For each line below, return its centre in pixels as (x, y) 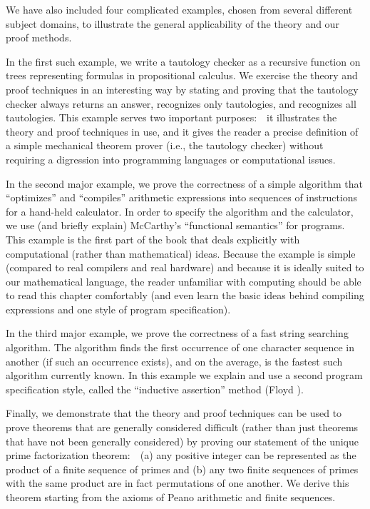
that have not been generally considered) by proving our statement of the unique (182, 441)
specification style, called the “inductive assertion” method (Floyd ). (155, 389)
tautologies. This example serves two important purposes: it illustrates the (171, 117)
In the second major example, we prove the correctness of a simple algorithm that (184, 183)
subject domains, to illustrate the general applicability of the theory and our (173, 23)
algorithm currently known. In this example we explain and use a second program (184, 375)
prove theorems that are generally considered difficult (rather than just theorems (182, 427)
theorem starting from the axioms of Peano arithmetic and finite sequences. (171, 497)
